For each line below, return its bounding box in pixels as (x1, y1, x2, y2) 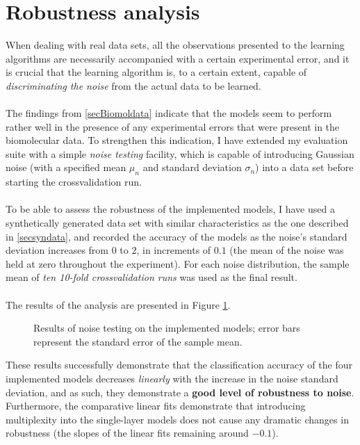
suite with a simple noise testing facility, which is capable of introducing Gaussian (6, 146, 354, 161)
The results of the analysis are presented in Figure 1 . (6, 297, 231, 311)
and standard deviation (142, 160, 242, 175)
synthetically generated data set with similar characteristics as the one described (6, 216, 349, 230)
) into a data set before (255, 160, 354, 175)
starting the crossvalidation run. (6, 175, 142, 189)
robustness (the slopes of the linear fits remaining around (6, 426, 249, 440)
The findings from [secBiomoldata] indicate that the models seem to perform (6, 106, 332, 120)
